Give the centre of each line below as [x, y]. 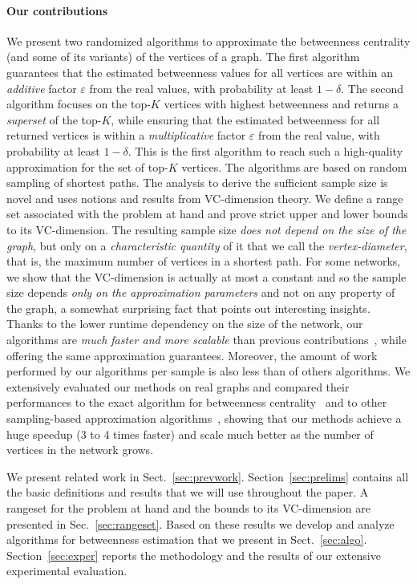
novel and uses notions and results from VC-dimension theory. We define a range [205, 198]
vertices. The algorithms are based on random [294, 166]
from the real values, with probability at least [201, 88]
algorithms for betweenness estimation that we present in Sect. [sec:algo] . [187, 539]
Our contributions [57, 10]
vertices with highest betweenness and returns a [281, 104]
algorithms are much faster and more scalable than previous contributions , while [206, 340]
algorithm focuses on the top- [79, 104]
